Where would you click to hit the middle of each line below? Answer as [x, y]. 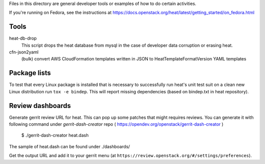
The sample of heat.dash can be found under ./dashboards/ [69, 146]
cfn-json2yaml [24, 52]
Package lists [30, 73]
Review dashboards [40, 106]
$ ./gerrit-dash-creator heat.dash [55, 136]
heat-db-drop [23, 38]
